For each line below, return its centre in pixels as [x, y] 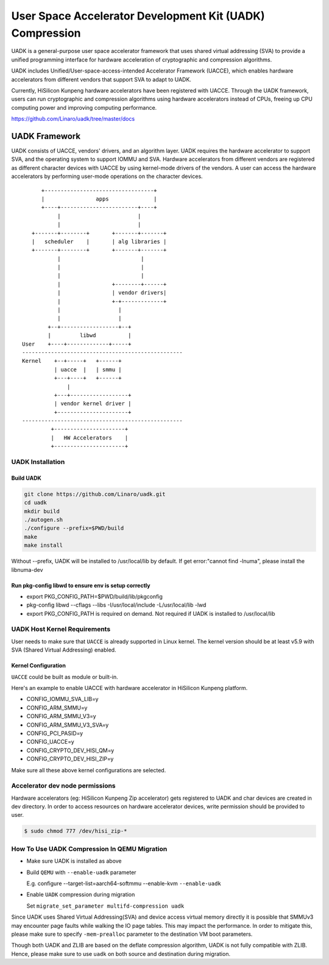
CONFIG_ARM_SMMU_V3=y [62, 716]
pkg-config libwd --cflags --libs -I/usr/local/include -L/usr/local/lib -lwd [116, 605]
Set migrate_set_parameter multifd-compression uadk [105, 906]
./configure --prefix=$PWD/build [74, 528]
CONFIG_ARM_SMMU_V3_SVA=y [68, 725]
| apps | [99, 199]
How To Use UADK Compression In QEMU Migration [89, 849]
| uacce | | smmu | [88, 369]
